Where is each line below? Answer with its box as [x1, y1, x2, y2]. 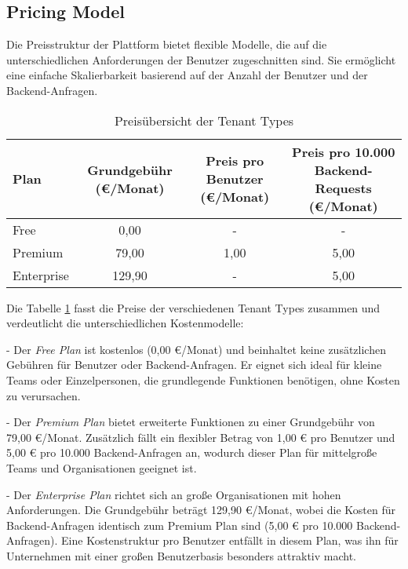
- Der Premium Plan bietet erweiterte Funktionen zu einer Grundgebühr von [6, 414, 375, 430]
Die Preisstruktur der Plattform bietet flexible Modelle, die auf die [6, 36, 327, 53]
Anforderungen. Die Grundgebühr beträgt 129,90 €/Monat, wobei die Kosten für [6, 502, 395, 518]
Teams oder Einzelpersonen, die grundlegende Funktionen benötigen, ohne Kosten [6, 371, 400, 388]
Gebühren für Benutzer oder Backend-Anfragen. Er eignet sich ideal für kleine [6, 356, 382, 373]
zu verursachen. [6, 387, 81, 403]
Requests [315, 178, 372, 197]
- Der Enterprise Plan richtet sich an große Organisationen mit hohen [6, 486, 341, 502]
